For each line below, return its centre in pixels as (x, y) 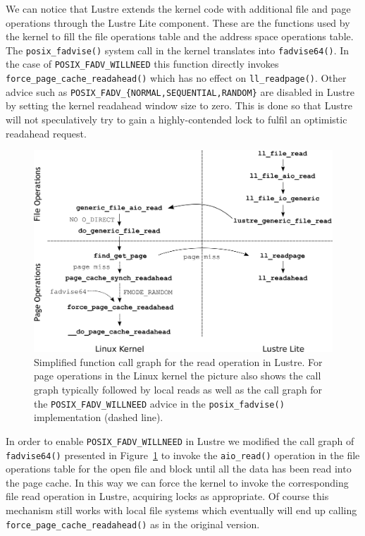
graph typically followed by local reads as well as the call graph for (178, 390)
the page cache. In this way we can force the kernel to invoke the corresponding (177, 482)
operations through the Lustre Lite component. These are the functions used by (178, 22)
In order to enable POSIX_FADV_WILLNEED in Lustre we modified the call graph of (180, 440)
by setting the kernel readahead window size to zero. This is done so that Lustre (179, 105)
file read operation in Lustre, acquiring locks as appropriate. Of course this (167, 496)
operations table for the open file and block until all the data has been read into (179, 469)
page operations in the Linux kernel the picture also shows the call (178, 376)
